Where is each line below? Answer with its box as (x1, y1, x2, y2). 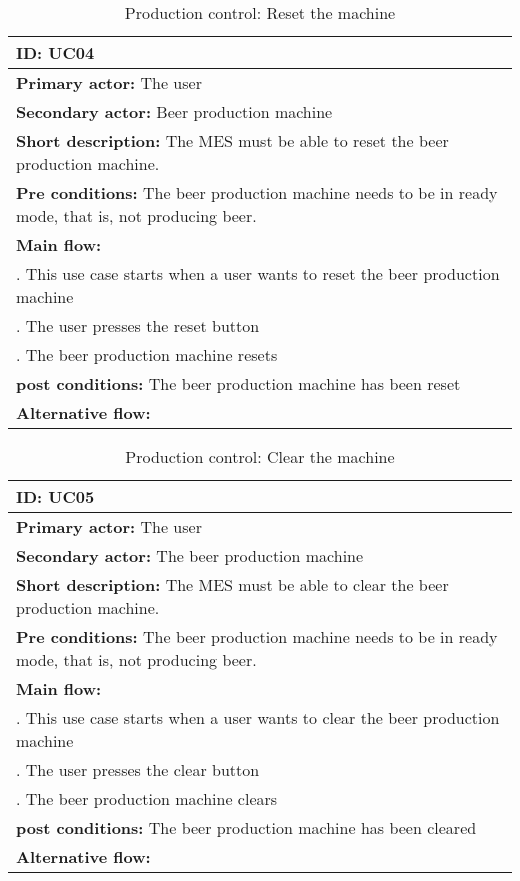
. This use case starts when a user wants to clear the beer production (16, 706, 500, 729)
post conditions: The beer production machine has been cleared (16, 816, 477, 839)
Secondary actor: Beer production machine (16, 100, 333, 123)
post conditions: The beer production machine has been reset (16, 372, 461, 395)
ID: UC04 (16, 41, 95, 64)
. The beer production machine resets (16, 343, 278, 366)
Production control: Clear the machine (125, 445, 395, 468)
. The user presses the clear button (16, 758, 260, 781)
